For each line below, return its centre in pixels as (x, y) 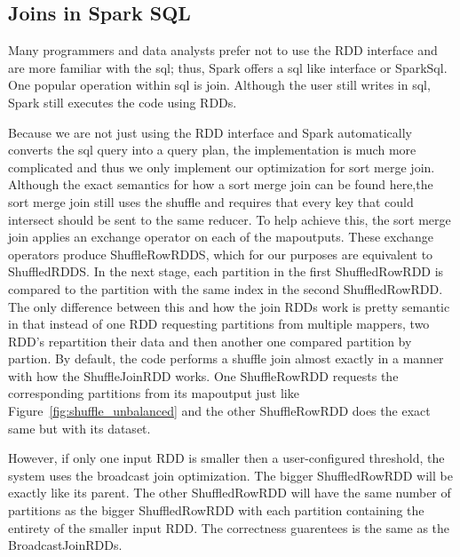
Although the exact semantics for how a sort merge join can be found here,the (221, 184)
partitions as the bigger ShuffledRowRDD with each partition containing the (216, 510)
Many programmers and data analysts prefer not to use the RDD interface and (223, 50)
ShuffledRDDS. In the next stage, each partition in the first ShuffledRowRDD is (226, 271)
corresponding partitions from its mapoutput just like (154, 393)
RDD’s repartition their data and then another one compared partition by (210, 341)
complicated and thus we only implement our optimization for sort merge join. (222, 167)
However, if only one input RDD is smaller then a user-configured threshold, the (226, 458)
